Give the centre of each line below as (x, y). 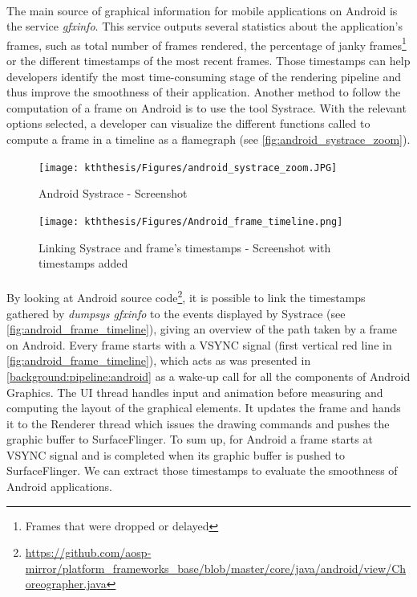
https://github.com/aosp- (88, 552)
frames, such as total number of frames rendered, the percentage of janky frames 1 (206, 43)
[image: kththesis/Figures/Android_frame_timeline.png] (191, 221)
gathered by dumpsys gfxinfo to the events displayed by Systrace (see (176, 313)
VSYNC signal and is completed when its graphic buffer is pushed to (176, 454)
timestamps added (83, 263)
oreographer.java (66, 584)
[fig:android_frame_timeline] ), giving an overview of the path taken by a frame (202, 329)
